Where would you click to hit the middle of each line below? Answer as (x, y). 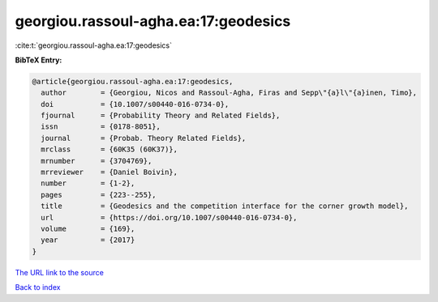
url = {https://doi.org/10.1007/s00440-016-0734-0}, (169, 217)
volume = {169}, (88, 229)
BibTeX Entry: (39, 60)
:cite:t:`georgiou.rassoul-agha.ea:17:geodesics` (94, 45)
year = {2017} (88, 240)
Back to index (38, 287)
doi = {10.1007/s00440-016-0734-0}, (135, 104)
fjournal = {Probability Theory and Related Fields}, (161, 116)
